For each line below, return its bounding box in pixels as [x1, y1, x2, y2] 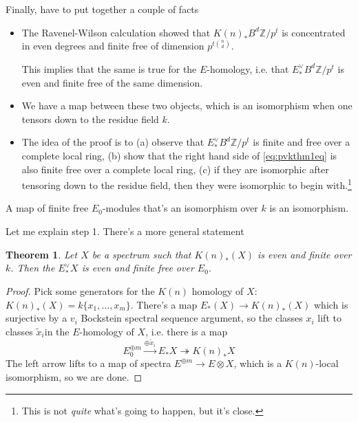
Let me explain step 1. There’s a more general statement [6, 224, 244, 238]
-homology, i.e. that [207, 61, 289, 76]
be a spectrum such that [92, 247, 191, 261]
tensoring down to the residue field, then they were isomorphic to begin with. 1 [21, 176, 352, 192]
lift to [317, 311, 341, 325]
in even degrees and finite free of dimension [21, 38, 204, 53]
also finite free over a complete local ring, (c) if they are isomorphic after [21, 162, 329, 176]
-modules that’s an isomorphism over [102, 201, 258, 215]
